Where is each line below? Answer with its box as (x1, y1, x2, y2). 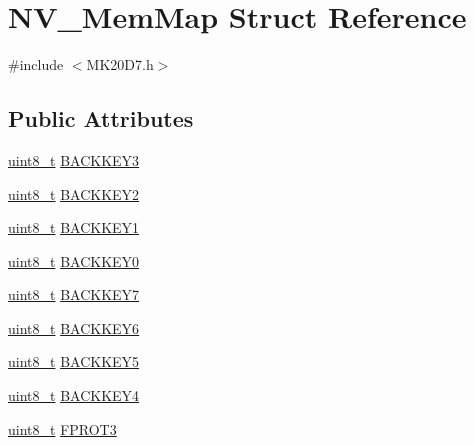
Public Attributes (8, 103, 194, 134)
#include (8, 54, 64, 75)
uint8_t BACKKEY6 (8, 317, 140, 338)
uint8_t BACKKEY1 (8, 217, 140, 238)
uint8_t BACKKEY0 (8, 250, 140, 271)
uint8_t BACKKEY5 (8, 351, 140, 372)
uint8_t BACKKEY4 (8, 385, 140, 406)
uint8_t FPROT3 (8, 418, 117, 439)
